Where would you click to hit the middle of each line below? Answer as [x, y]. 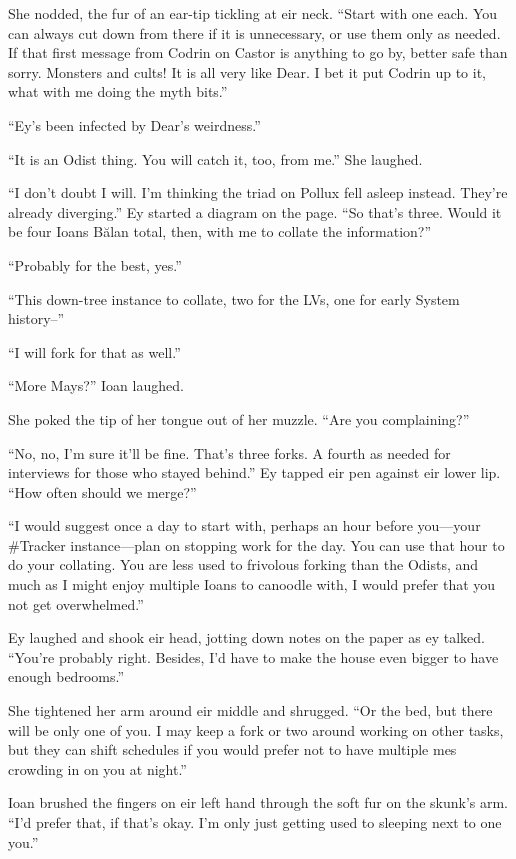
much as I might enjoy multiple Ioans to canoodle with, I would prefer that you [252, 584]
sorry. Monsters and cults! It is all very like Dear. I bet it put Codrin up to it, [247, 71]
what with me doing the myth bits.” [118, 91]
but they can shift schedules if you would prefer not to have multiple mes [232, 749]
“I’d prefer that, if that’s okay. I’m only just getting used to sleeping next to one [255, 822]
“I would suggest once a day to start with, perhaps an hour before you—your [244, 525]
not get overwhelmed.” [76, 603]
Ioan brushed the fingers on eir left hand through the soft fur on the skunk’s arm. [258, 802]
